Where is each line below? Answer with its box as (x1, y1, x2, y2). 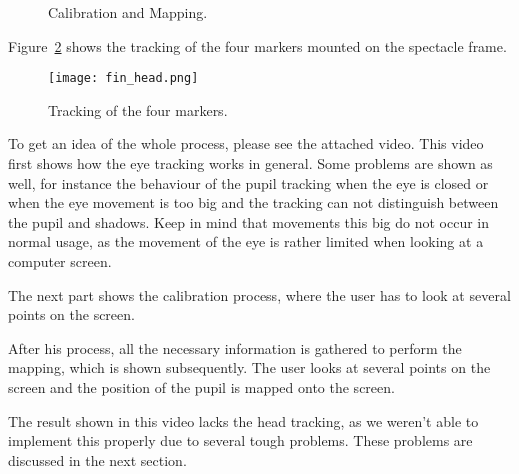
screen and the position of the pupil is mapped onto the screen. (8, 376, 395, 397)
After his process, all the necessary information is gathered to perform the (8, 337, 462, 358)
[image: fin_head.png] (48, 71, 199, 86)
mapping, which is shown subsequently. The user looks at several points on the (8, 357, 491, 378)
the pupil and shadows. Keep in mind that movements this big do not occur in (8, 211, 490, 232)
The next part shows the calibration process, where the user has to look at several (8, 284, 511, 305)
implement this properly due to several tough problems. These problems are (8, 430, 473, 451)
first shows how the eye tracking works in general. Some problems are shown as (8, 153, 493, 174)
